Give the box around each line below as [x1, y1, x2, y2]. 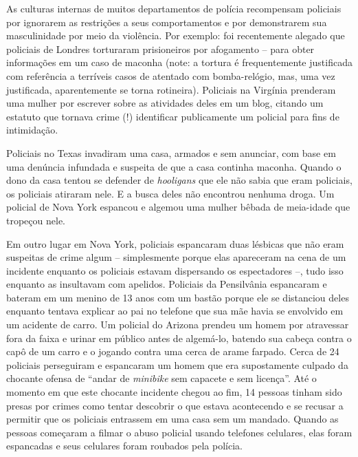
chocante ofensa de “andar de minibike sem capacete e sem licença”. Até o [6, 371, 317, 385]
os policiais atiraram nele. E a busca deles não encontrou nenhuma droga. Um [6, 186, 335, 200]
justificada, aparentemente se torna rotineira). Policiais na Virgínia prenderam [6, 82, 336, 96]
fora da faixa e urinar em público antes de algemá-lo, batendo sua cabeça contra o [6, 330, 352, 345]
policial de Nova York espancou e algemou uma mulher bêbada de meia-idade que [6, 200, 350, 214]
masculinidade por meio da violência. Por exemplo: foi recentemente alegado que [6, 28, 345, 43]
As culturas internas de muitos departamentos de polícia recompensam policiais [6, 1, 342, 15]
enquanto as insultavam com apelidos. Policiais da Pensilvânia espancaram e [6, 277, 327, 291]
